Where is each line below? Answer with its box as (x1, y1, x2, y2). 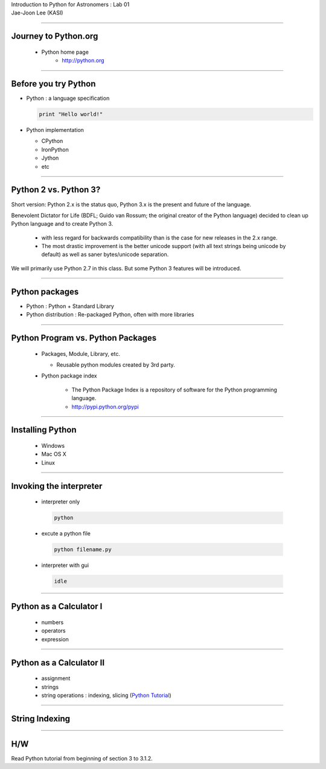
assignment (41, 675, 71, 682)
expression (41, 635, 69, 643)
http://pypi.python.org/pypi (71, 403, 139, 410)
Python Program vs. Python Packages (11, 333, 157, 343)
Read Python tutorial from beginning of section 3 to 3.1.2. (11, 754, 153, 762)
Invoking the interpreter (11, 481, 103, 491)
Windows (41, 442, 65, 449)
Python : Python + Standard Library (26, 303, 115, 310)
